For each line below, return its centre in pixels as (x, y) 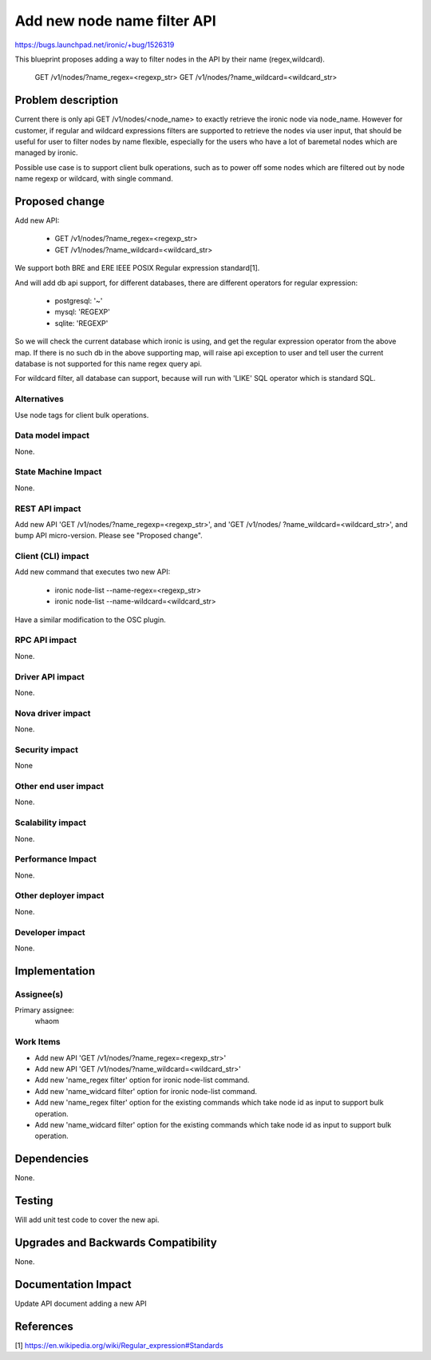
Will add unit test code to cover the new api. (87, 1220)
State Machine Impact (58, 472)
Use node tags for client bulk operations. (82, 414)
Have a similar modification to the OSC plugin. (91, 620)
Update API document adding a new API (81, 1303)
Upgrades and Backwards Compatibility (116, 1242)
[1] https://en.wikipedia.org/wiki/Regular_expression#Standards (119, 1345)
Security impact (47, 749)
